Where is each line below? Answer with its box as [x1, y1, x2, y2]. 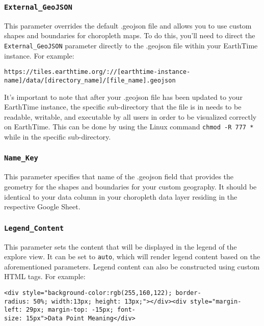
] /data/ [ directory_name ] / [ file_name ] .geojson [18, 76, 176, 84]
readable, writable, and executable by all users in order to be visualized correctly [4, 111, 257, 122]
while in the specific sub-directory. [4, 131, 111, 142]
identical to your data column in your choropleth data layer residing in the [4, 191, 237, 202]
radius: [4, 297, 30, 305]
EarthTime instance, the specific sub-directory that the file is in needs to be [4, 101, 242, 112]
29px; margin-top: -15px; [25, 306, 114, 314]
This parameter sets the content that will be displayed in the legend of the [4, 241, 237, 252]
